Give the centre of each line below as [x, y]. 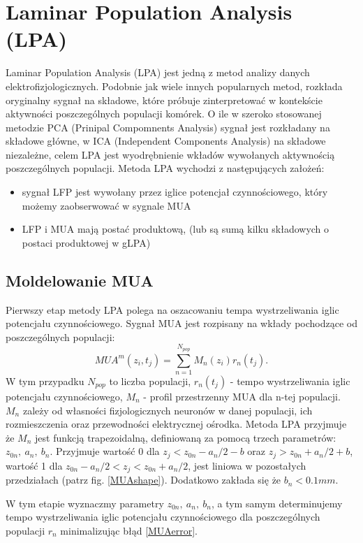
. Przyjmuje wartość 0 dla [105, 451]
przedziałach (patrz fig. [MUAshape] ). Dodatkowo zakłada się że [143, 480]
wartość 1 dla [34, 465]
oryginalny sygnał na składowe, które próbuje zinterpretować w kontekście [164, 100]
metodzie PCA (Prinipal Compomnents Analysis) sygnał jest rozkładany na [168, 127]
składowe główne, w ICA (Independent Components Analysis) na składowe [166, 141]
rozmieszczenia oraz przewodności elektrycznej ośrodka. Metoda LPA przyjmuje [176, 424]
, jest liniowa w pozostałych [247, 465]
